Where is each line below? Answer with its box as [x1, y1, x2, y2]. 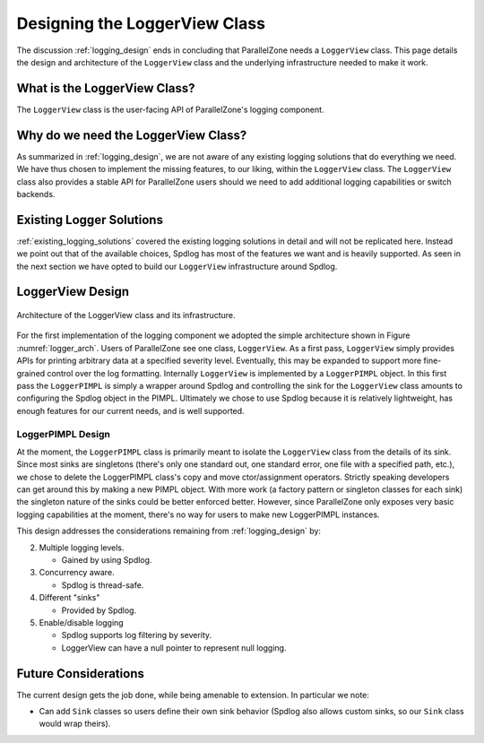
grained [16, 367, 46, 378]
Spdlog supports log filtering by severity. [61, 630, 212, 641]
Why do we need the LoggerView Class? [16, 127, 247, 143]
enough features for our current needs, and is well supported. [16, 405, 246, 416]
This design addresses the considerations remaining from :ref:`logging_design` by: [16, 525, 322, 537]
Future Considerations [16, 666, 145, 681]
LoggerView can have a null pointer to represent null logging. [61, 642, 287, 653]
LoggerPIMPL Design [16, 428, 111, 440]
